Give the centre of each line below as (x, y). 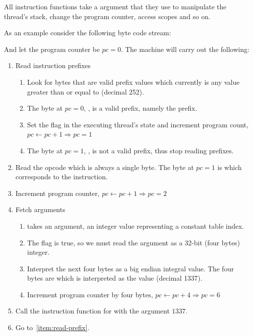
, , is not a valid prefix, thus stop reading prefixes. (159, 150)
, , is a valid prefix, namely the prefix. (140, 108)
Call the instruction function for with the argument (92, 311)
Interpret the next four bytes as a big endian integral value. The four (130, 268)
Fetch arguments (40, 209)
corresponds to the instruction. (61, 177)
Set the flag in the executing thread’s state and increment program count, (138, 124)
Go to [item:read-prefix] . (52, 327)
